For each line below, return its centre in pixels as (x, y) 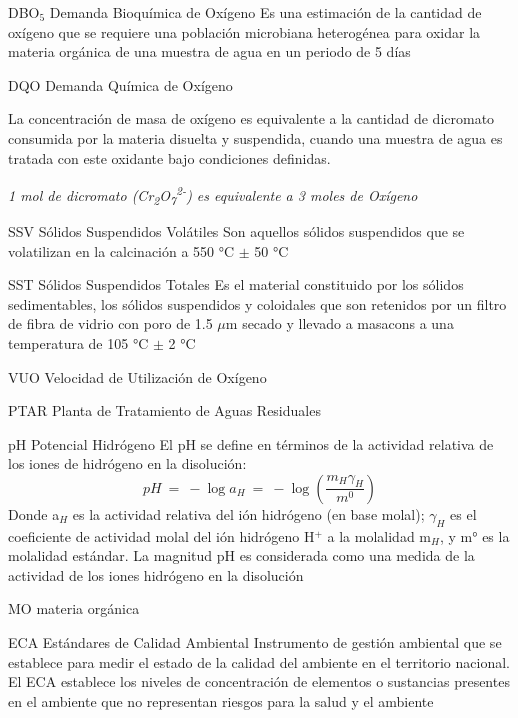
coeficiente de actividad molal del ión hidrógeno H (161, 535)
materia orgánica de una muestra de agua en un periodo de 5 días (209, 51)
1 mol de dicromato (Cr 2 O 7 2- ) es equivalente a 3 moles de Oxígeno (213, 195)
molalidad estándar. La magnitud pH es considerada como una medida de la (241, 555)
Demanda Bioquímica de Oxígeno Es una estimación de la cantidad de (265, 12)
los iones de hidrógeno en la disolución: (127, 463)
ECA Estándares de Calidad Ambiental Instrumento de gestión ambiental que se (255, 642)
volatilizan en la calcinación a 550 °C (121, 250)
